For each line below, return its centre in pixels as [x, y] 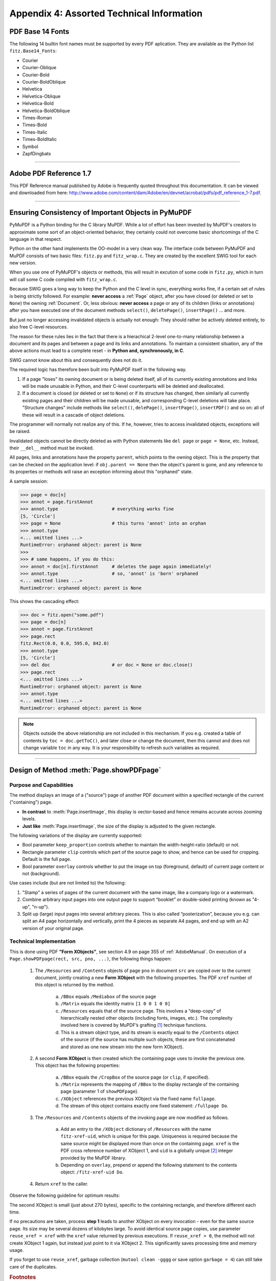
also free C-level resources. [39, 327]
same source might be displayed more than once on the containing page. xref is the [150, 1143]
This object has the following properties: [77, 1065]
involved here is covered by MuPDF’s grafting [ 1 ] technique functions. [134, 1025]
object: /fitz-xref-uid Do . [92, 1172]
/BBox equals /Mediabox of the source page [108, 996]
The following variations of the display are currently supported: [76, 835]
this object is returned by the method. [75, 985]
